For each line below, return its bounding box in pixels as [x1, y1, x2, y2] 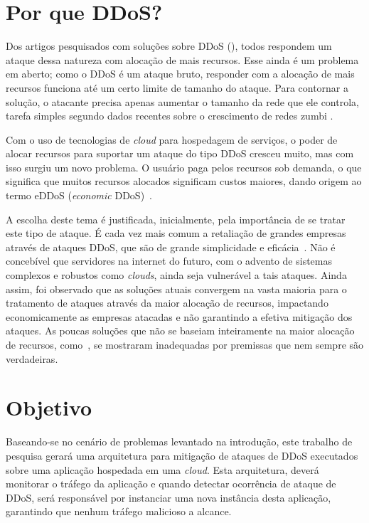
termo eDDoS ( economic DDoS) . [6, 188, 153, 203]
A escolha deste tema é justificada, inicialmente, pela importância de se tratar [6, 211, 346, 226]
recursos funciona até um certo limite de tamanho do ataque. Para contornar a [6, 80, 349, 95]
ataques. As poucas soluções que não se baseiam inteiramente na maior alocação [6, 323, 355, 338]
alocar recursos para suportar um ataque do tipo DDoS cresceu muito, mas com [6, 146, 354, 161]
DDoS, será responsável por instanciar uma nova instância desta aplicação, [6, 490, 331, 504]
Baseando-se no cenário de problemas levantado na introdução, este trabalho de [6, 434, 353, 449]
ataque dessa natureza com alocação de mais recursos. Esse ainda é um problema [6, 52, 359, 67]
